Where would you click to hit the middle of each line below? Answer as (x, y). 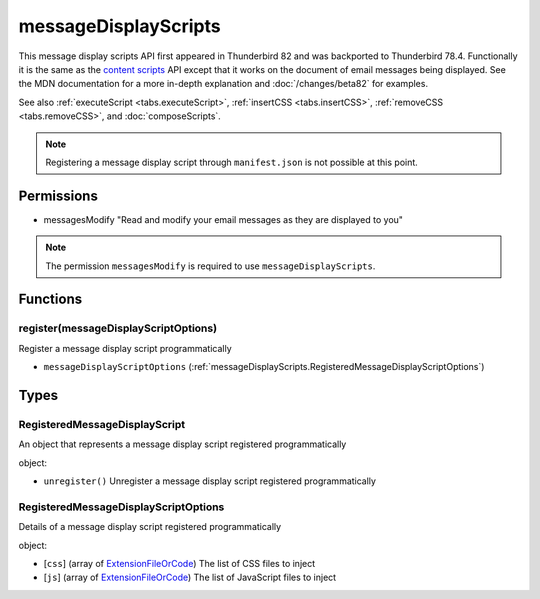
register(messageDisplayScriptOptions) (118, 328)
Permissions (58, 195)
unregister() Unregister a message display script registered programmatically (210, 481)
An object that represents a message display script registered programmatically (182, 444)
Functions (50, 299)
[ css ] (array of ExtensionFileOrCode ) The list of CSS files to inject (179, 563)
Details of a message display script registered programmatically (150, 527)
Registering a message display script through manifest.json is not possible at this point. (232, 162)
